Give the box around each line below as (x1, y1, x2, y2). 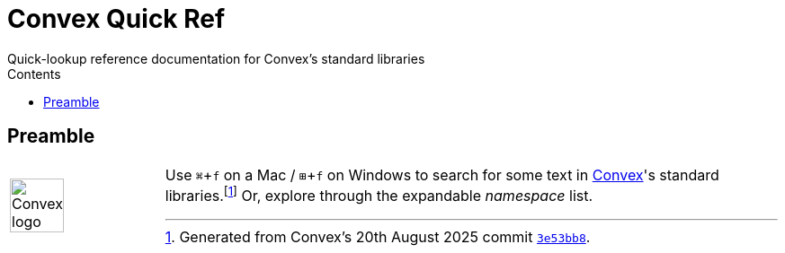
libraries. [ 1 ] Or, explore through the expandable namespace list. (165, 183, 593, 205)
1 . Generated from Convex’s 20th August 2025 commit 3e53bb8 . (165, 227, 591, 246)
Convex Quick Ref (7, 4, 226, 34)
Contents (7, 65, 61, 82)
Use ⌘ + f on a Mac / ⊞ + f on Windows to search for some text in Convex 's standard (165, 165, 719, 184)
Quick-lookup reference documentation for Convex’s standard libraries (7, 50, 425, 66)
